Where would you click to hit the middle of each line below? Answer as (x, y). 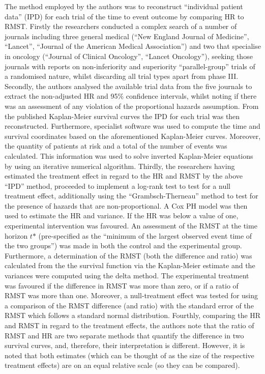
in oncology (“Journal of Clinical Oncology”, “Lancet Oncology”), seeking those (129, 56)
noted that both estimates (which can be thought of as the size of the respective (129, 355)
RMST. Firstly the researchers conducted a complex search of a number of (121, 26)
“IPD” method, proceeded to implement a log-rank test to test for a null (117, 185)
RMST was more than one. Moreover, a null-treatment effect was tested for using (131, 295)
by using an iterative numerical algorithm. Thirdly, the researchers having (120, 166)
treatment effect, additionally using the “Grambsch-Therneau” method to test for (131, 196)
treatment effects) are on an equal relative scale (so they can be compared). (122, 365)
